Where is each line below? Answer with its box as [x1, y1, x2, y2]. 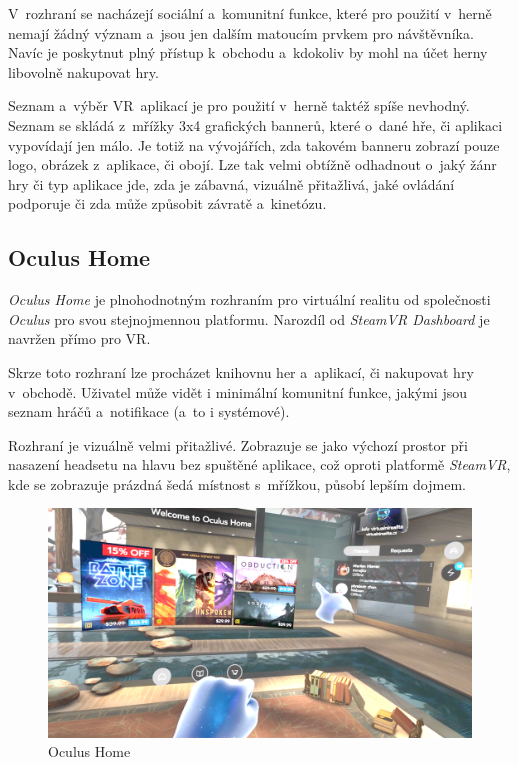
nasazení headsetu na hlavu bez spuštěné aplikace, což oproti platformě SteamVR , [8, 454, 511, 475]
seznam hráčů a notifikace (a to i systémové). [8, 401, 290, 422]
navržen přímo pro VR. [8, 328, 151, 349]
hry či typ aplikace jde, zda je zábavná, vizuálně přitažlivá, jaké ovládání [8, 173, 455, 194]
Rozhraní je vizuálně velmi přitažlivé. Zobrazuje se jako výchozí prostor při [8, 434, 468, 455]
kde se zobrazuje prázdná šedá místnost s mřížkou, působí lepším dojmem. [8, 473, 466, 494]
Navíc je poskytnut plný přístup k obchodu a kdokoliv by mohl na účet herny [8, 42, 488, 63]
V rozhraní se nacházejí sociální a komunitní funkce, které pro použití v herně [8, 3, 492, 23]
